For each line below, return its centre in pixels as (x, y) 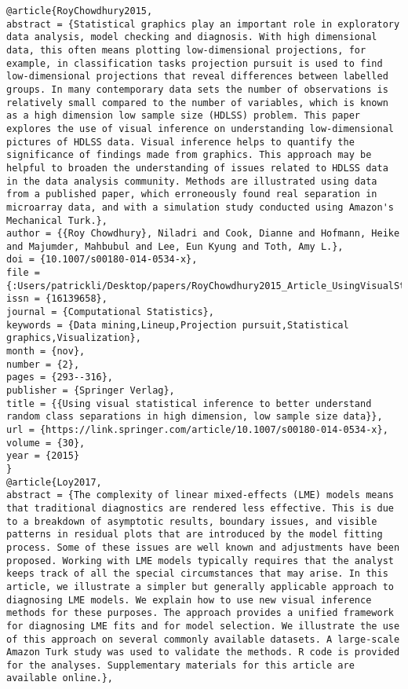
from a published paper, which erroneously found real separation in (192, 194)
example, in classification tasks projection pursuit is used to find (195, 63)
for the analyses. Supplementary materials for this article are (180, 665)
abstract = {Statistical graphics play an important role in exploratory (203, 24)
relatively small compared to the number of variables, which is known (197, 103)
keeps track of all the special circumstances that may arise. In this (197, 574)
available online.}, (60, 678)
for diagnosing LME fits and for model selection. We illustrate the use (203, 626)
